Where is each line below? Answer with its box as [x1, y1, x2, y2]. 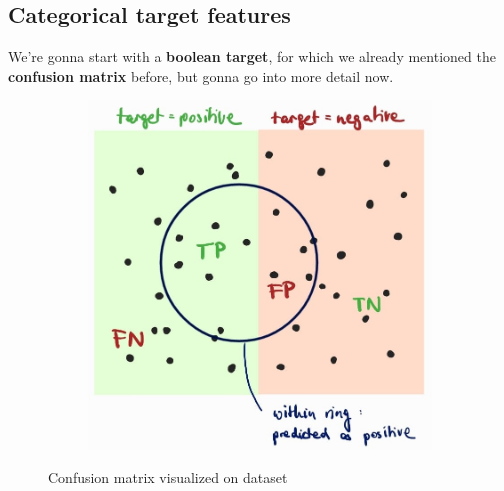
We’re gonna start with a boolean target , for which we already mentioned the [8, 46, 496, 67]
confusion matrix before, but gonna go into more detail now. [8, 65, 394, 86]
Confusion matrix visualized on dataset [48, 467, 288, 488]
